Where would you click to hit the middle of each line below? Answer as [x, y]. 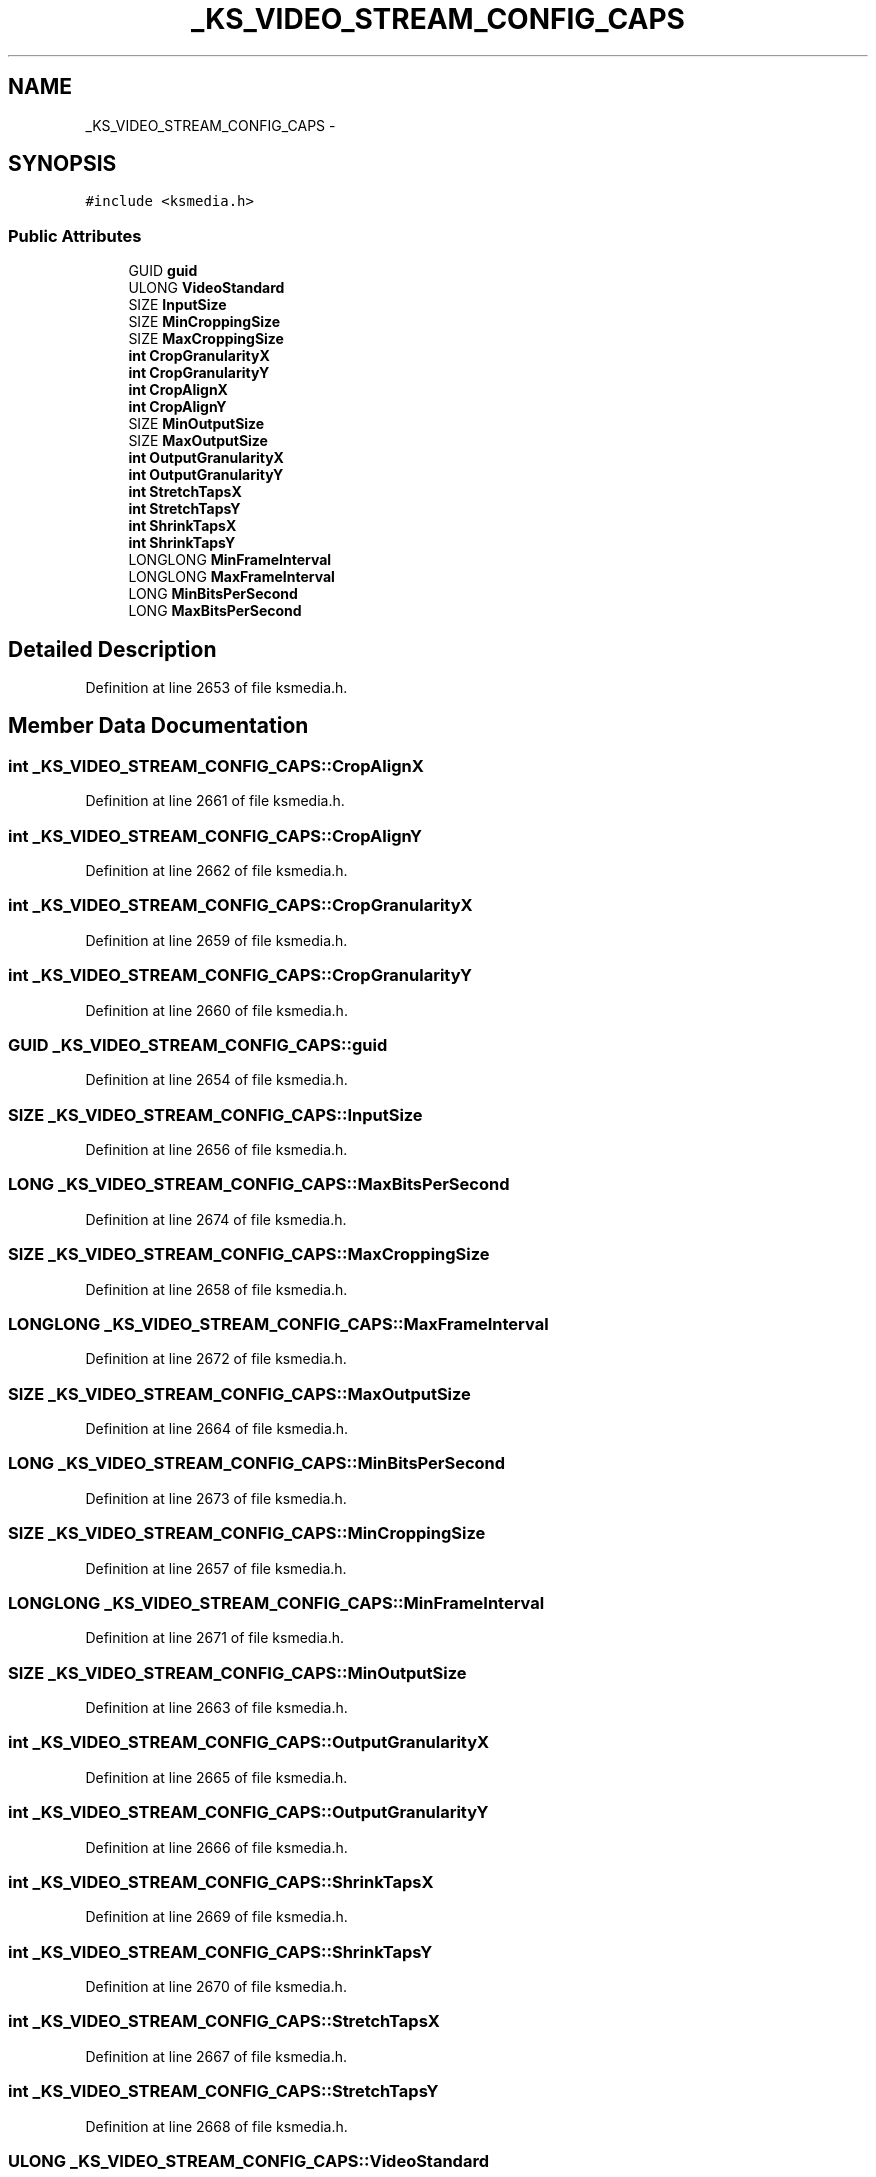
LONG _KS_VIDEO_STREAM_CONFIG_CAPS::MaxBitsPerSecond [259, 1184]
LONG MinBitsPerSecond [213, 594]
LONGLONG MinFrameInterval [230, 560]
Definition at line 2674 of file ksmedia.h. [216, 1219]
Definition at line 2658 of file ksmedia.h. [216, 1289]
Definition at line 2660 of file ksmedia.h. [216, 1010]
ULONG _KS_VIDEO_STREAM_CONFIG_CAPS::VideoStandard [249, 2160]
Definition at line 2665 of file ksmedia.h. [216, 1777]
